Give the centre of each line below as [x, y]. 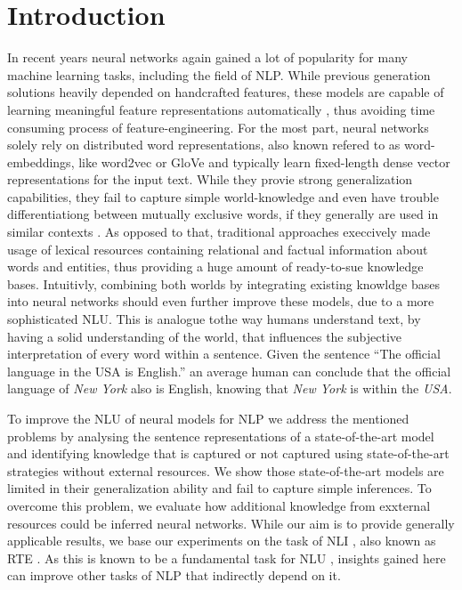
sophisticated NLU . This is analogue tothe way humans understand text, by [214, 319]
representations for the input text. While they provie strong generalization [210, 179]
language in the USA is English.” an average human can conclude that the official [229, 371]
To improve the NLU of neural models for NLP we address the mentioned [208, 418]
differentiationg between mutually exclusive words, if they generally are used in [223, 214]
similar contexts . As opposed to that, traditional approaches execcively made [219, 232]
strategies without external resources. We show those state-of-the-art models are [226, 470]
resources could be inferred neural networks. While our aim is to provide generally [231, 523]
